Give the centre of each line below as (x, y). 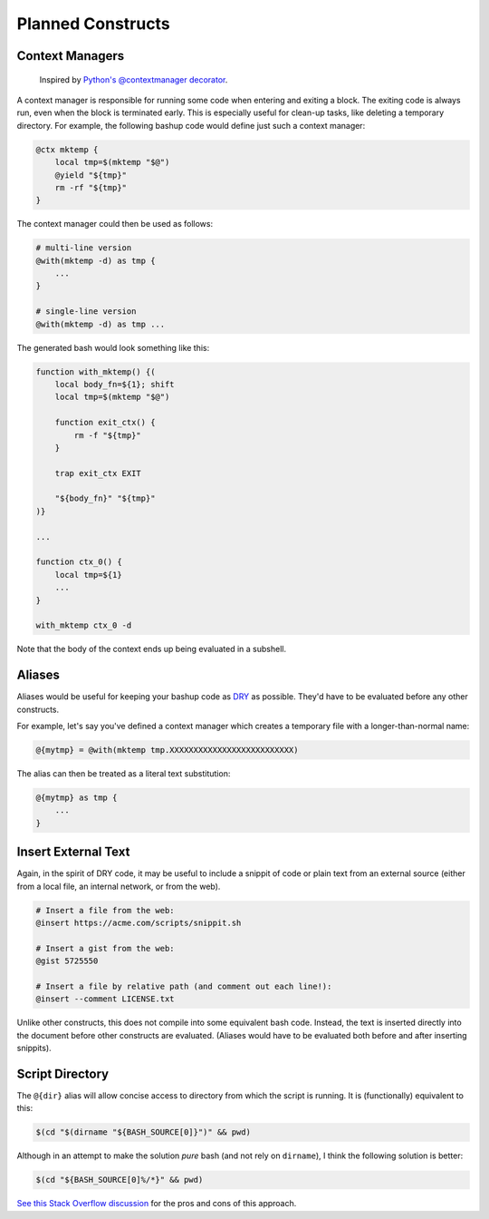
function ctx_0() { (79, 562)
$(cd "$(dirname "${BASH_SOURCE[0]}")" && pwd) (143, 1132)
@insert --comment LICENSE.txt (105, 999)
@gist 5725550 (67, 961)
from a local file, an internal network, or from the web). (119, 886)
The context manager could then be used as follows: (115, 224)
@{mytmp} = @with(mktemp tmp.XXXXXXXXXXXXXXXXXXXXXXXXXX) (167, 750)
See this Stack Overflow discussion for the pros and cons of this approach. (157, 1204)
